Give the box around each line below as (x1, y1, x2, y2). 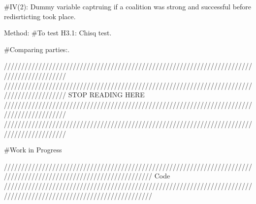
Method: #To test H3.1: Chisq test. (4, 28, 112, 38)
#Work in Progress (4, 145, 62, 155)
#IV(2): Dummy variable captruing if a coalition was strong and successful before (4, 1, 252, 11)
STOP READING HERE (68, 89, 145, 100)
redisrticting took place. (4, 11, 76, 21)
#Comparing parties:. (4, 44, 70, 54)
